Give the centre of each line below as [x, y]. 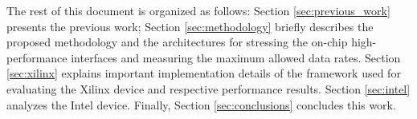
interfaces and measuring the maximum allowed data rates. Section [236, 57]
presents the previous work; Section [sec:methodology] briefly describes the [190, 26]
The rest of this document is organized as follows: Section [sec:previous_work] [198, 10]
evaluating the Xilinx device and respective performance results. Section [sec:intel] [208, 88]
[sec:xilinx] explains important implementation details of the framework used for [204, 73]
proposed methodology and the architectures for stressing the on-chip [177, 42]
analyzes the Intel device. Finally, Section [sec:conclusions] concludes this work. [201, 104]
